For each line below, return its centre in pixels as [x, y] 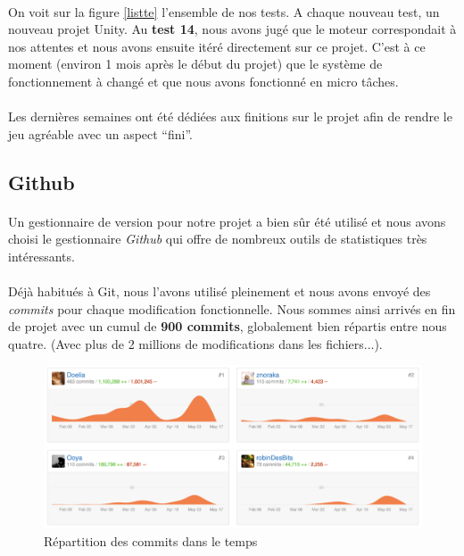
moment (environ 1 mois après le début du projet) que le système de [195, 64]
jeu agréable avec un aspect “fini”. [100, 133]
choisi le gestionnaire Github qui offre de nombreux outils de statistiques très [218, 239]
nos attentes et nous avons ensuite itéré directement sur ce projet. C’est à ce [217, 46]
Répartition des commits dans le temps [151, 540]
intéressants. [41, 256]
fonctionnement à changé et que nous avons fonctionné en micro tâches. [203, 81]
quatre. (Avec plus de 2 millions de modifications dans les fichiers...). [195, 343]
